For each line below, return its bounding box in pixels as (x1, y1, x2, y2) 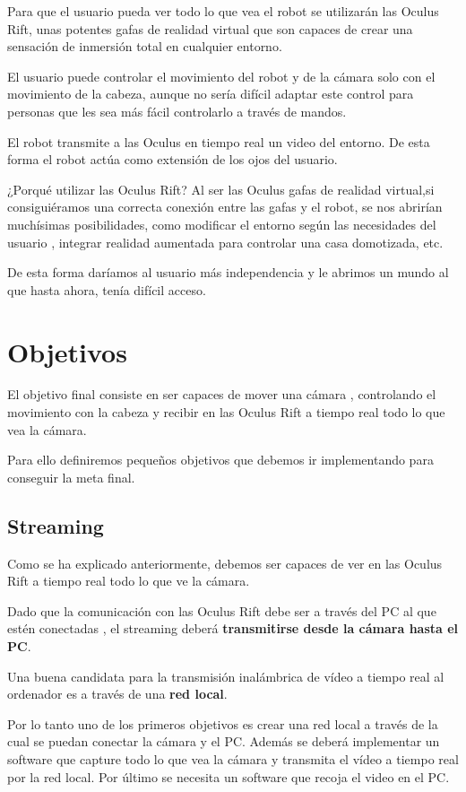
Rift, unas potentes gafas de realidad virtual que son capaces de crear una (7, 19, 413, 38)
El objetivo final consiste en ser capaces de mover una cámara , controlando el (7, 385, 436, 404)
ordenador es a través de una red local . (7, 684, 228, 703)
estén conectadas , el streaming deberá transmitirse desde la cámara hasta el (7, 619, 459, 638)
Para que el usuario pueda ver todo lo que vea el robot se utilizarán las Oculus (7, 2, 439, 20)
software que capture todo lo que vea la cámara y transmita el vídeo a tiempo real (7, 749, 459, 768)
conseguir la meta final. (7, 467, 135, 486)
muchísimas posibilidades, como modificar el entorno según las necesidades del (7, 214, 436, 233)
